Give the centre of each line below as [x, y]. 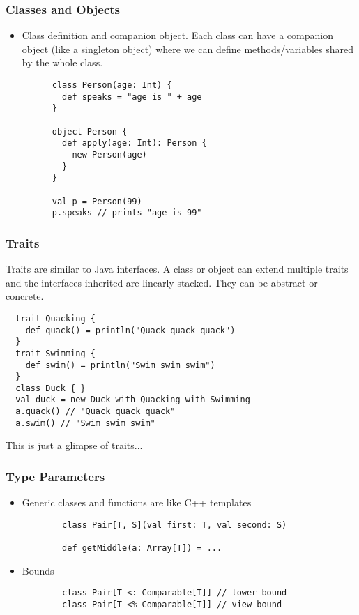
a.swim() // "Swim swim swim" [85, 423]
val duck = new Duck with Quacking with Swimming [133, 400]
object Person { [90, 131]
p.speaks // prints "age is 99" [127, 213]
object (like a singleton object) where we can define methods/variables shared [188, 48]
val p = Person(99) [97, 201]
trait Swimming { [55, 353]
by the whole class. [62, 62]
